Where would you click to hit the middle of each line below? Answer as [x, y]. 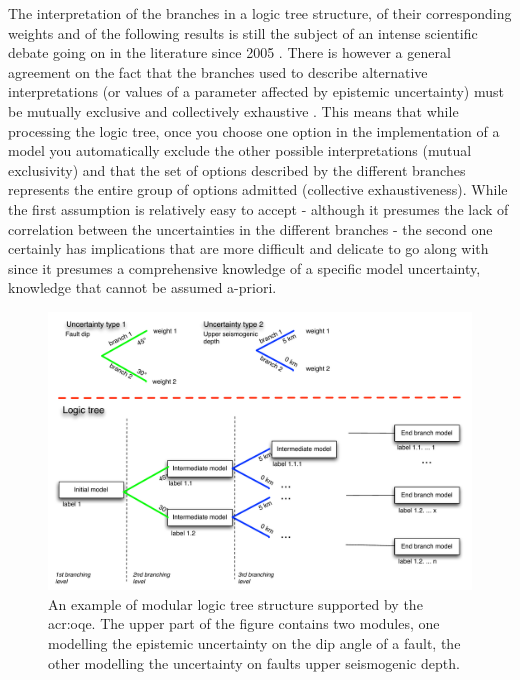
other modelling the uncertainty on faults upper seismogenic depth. [254, 662]
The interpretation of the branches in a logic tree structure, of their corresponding [260, 13]
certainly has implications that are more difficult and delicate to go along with [248, 248]
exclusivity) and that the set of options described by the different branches [237, 169]
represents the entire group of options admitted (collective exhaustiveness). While [258, 189]
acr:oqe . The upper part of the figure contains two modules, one [244, 623]
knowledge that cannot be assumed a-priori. [142, 287]
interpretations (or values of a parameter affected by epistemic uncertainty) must [256, 91]
